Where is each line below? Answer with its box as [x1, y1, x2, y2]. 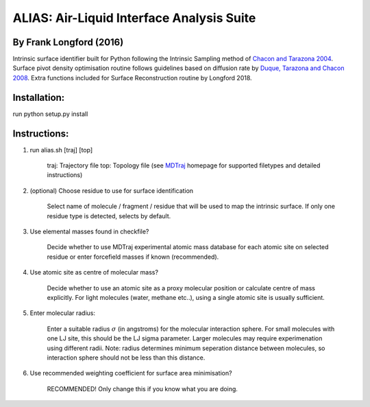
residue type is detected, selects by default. [47, 211, 171, 220]
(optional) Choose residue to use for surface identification [29, 186, 194, 195]
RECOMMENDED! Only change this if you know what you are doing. [47, 384, 238, 393]
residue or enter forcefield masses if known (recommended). [47, 253, 219, 261]
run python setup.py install [12, 110, 88, 118]
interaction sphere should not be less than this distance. [47, 353, 206, 362]
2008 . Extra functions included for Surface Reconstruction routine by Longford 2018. [12, 73, 253, 82]
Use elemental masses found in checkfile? [29, 227, 149, 235]
